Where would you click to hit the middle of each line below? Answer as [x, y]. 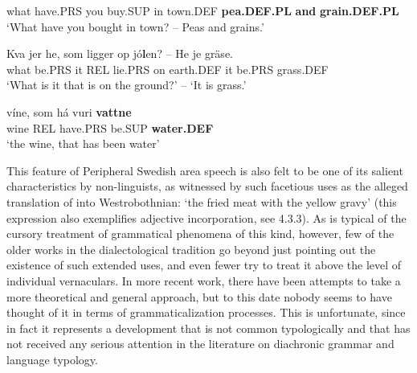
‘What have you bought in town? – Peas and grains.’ [135, 26]
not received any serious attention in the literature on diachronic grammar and [200, 344]
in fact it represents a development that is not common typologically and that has [208, 328]
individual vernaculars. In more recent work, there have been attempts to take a [204, 280]
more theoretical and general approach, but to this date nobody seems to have [199, 296]
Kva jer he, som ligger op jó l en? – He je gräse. [120, 53]
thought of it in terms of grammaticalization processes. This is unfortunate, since [206, 312]
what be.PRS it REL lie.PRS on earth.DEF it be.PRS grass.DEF [168, 69]
